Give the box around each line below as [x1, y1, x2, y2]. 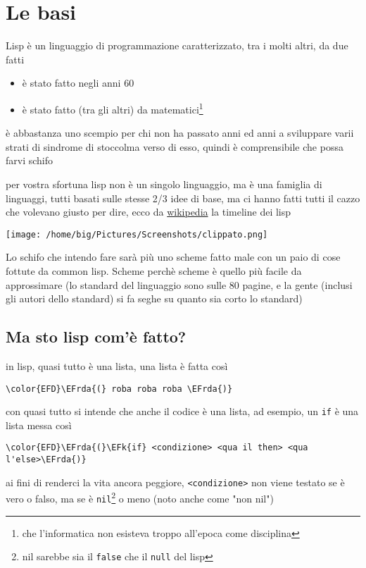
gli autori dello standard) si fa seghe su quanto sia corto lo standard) [6, 291, 303, 306]
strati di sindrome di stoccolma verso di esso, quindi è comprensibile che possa [6, 139, 343, 154]
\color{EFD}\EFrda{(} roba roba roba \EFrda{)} [6, 383, 233, 394]
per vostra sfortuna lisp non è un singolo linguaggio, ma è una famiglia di [6, 176, 322, 191]
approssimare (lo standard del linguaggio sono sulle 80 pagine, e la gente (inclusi [6, 277, 353, 292]
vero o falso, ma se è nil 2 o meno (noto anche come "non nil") [6, 489, 274, 506]
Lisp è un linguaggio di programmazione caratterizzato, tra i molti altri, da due [6, 38, 348, 53]
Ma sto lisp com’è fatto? [6, 326, 187, 347]
